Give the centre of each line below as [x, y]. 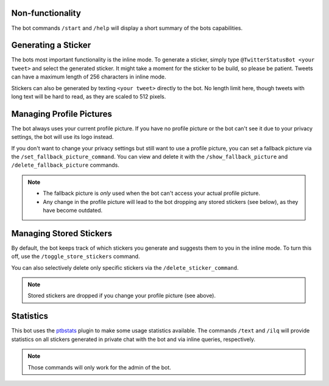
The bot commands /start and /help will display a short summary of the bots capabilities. [127, 28]
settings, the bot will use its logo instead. [62, 137]
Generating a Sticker [51, 45]
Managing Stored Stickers [62, 233]
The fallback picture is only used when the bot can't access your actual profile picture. [151, 193]
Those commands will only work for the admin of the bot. [100, 367]
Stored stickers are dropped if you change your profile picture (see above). [122, 296]
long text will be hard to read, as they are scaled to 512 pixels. [89, 96]
